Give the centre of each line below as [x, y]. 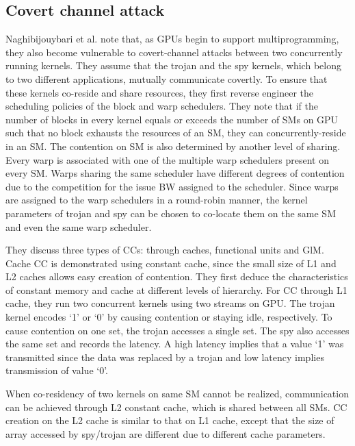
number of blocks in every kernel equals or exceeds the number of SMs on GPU [172, 119]
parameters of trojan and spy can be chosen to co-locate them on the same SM [171, 213]
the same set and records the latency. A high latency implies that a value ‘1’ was [175, 344]
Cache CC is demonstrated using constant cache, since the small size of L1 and [171, 263]
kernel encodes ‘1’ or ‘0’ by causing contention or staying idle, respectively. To [169, 317]
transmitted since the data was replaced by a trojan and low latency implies [165, 357]
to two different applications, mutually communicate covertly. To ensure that [167, 78]
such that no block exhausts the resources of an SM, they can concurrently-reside [176, 133]
